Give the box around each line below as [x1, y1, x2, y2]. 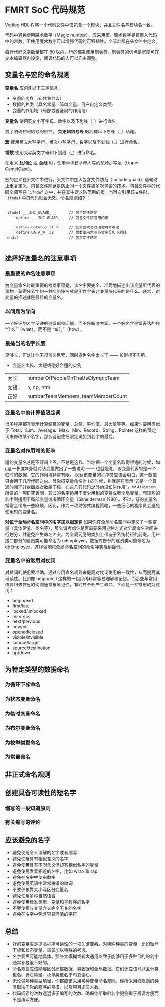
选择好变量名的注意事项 [5, 254, 76, 262]
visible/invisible [12, 634, 44, 640]
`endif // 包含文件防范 [5, 235, 98, 240]
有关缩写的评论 [5, 819, 41, 826]
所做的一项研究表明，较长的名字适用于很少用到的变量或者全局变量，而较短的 [5, 490, 160, 496]
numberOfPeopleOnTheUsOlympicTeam [27, 375, 120, 382]
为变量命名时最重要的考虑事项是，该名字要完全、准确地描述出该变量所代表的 [5, 282, 160, 288]
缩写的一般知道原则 [5, 805, 51, 812]
